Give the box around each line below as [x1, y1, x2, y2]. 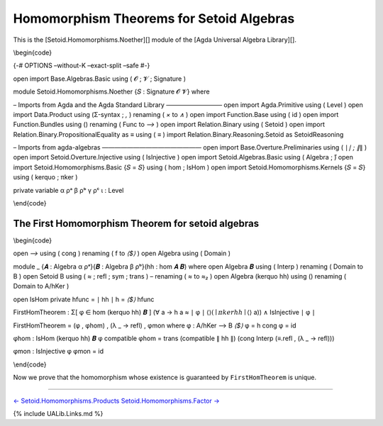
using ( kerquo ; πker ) [13, 173, 78, 181]
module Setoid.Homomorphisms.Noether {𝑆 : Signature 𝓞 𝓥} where [13, 87, 210, 96]
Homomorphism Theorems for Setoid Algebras [13, 11, 295, 26]
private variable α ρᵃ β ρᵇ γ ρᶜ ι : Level [13, 186, 124, 194]
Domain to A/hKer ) [13, 282, 70, 291]
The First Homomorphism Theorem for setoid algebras [13, 217, 259, 230]
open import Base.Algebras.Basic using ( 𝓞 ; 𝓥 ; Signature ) [13, 74, 187, 83]
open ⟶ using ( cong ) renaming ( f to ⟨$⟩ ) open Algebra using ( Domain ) [13, 249, 231, 258]
